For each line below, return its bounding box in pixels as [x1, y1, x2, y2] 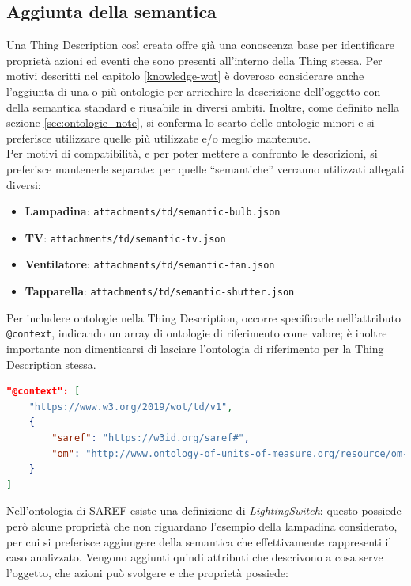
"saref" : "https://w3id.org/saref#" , [51, 432, 250, 443]
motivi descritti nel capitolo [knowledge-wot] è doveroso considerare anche [6, 67, 364, 84]
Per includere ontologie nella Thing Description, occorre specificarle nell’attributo [6, 309, 402, 325]
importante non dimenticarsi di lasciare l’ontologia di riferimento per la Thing [6, 341, 384, 357]
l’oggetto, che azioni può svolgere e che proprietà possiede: [6, 564, 288, 580]
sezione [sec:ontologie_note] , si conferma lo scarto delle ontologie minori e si [6, 114, 375, 131]
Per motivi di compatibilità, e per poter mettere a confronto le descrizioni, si [6, 145, 378, 162]
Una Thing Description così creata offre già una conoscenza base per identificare [6, 36, 395, 53]
